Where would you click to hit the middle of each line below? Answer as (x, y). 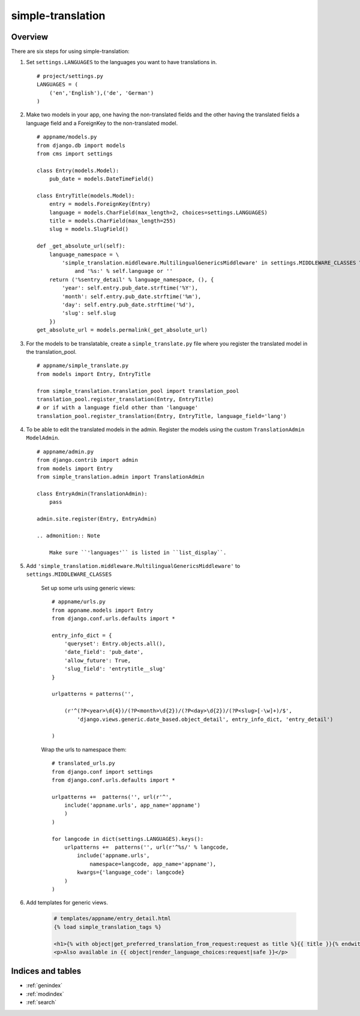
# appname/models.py (67, 137)
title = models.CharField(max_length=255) (112, 221)
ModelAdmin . (43, 438)
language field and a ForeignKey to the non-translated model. (102, 123)
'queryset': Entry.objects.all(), (115, 644)
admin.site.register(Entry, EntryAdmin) (97, 518)
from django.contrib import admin (87, 460)
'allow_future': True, (97, 660)
